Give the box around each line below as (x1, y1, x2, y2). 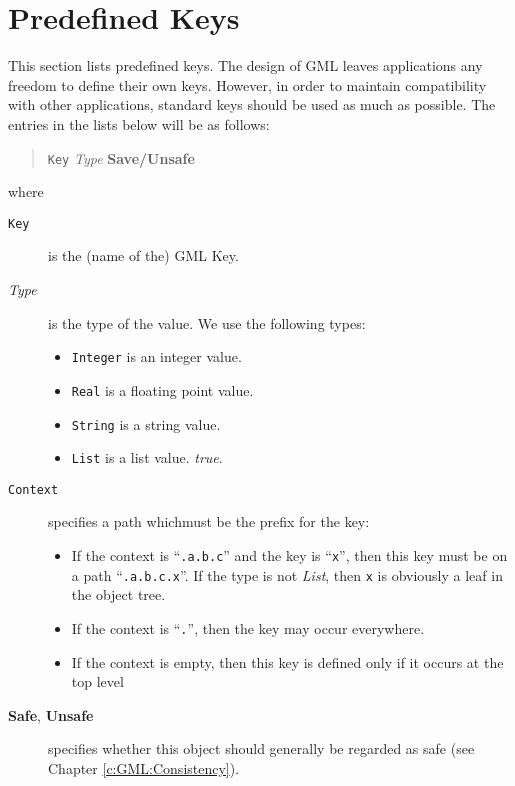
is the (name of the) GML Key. (48, 245, 239, 266)
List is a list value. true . (71, 447, 223, 468)
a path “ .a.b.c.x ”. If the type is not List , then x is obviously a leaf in (71, 564, 503, 585)
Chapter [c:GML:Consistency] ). (48, 758, 240, 778)
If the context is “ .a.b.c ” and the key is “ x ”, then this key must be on (71, 545, 508, 566)
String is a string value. (71, 413, 221, 434)
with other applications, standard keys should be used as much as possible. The (8, 94, 496, 115)
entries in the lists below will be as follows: (8, 113, 270, 134)
